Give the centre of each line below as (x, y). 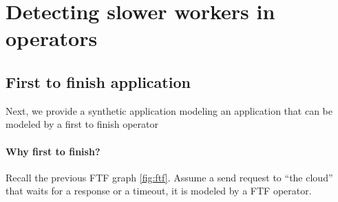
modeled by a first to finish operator (82, 124)
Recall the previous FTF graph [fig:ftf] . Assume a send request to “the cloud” (169, 177)
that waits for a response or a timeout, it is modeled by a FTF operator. (159, 191)
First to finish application (98, 81)
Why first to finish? (53, 151)
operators (52, 38)
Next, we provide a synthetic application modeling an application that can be (169, 110)
